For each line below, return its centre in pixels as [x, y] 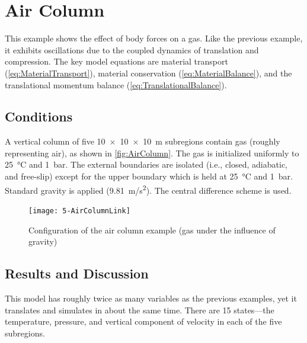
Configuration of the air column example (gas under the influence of [152, 230]
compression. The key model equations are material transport [116, 61]
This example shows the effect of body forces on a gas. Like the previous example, [154, 38]
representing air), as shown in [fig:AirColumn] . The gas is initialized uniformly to [152, 153]
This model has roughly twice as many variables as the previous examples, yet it [151, 298]
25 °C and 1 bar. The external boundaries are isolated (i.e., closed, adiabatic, [146, 164]
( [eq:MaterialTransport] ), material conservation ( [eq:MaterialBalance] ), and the [148, 73]
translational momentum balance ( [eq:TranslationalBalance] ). [116, 84]
